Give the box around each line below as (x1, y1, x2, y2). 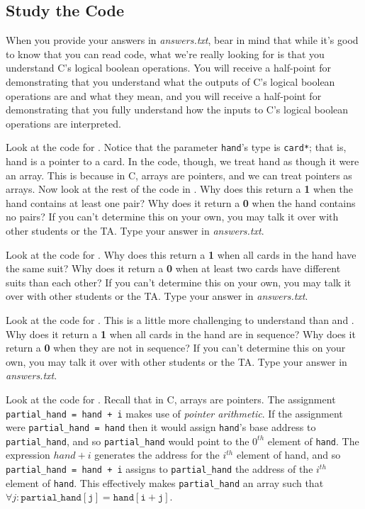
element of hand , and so (236, 447, 341, 462)
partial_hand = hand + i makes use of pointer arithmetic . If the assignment (6, 405, 343, 420)
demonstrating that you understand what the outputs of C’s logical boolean (6, 74, 335, 89)
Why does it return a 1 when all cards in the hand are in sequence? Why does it (6, 326, 356, 341)
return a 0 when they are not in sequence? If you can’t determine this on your (6, 340, 346, 355)
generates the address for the (94, 447, 220, 462)
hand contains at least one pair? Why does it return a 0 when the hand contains (6, 195, 356, 210)
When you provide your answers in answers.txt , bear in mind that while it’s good (6, 33, 359, 47)
